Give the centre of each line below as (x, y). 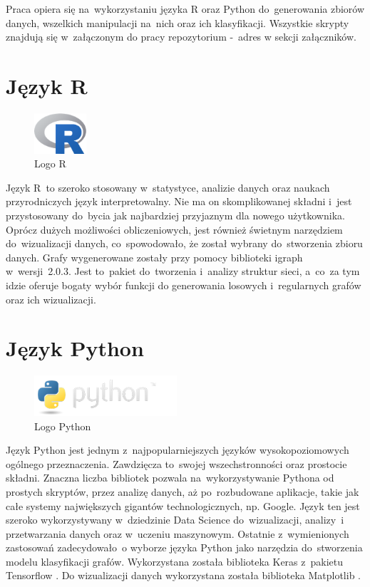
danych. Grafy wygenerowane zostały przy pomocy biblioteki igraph (154, 257)
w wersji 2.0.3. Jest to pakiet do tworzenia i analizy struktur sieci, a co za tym (183, 271)
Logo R (50, 163)
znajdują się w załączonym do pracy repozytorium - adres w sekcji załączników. (181, 37)
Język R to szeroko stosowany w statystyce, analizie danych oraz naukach (168, 187)
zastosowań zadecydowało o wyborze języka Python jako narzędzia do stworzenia (184, 547)
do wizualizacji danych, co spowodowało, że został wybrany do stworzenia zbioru (184, 243)
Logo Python (63, 426)
